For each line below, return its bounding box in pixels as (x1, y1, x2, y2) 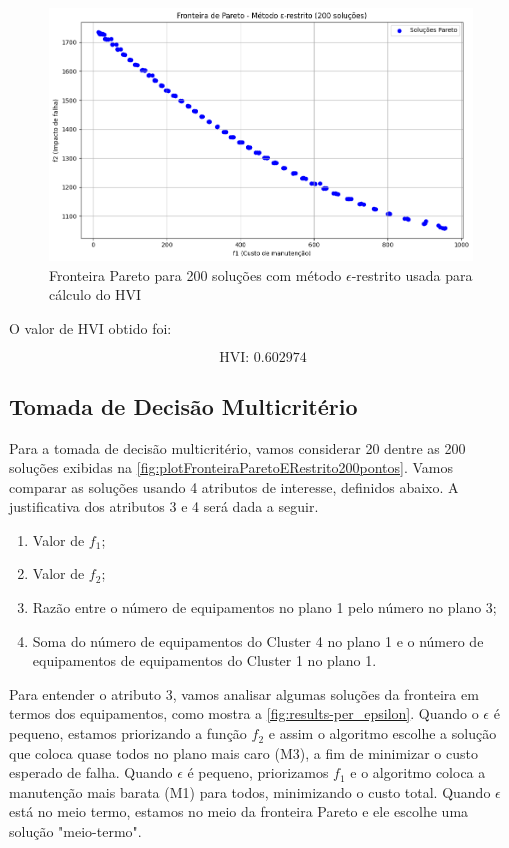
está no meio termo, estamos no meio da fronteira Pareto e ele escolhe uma (9, 801, 469, 822)
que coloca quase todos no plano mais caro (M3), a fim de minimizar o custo (9, 742, 478, 763)
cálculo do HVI (49, 284, 142, 305)
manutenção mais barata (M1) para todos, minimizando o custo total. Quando (9, 781, 491, 802)
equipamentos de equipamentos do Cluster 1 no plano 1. (32, 650, 377, 671)
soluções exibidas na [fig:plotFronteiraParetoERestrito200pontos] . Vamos (9, 457, 454, 478)
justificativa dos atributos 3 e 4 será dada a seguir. (9, 496, 319, 517)
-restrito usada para (351, 264, 473, 285)
